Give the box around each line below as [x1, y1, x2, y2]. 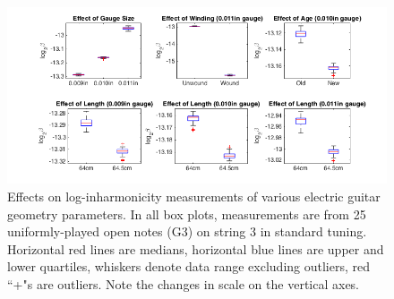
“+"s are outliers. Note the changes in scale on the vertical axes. [7, 274, 360, 293]
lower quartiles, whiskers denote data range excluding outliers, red [7, 257, 370, 276]
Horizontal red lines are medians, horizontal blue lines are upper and [7, 239, 384, 258]
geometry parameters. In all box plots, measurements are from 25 [7, 204, 366, 223]
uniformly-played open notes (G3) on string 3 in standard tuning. [7, 222, 367, 241]
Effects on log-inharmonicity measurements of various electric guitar [7, 187, 381, 206]
